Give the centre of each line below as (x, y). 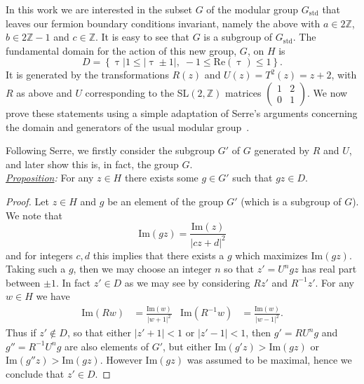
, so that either (99, 332)
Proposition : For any (50, 178)
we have (53, 296)
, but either (187, 346)
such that (252, 178)
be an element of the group (166, 201)
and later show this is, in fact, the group (92, 164)
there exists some (161, 178)
